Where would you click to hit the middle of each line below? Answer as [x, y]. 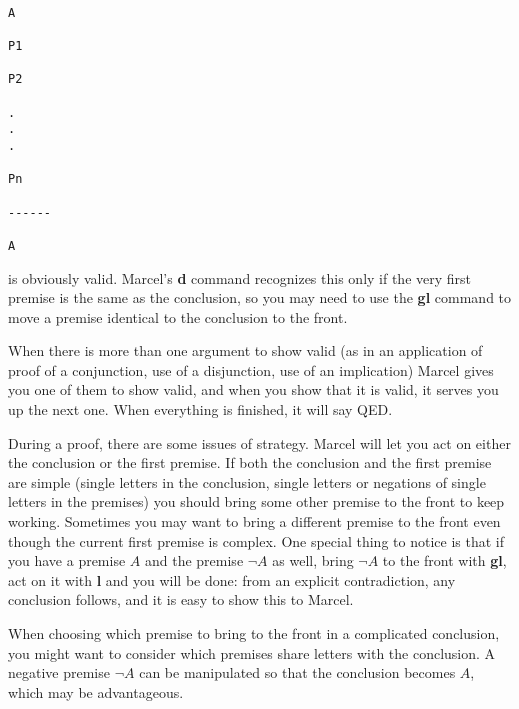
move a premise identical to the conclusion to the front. [178, 316]
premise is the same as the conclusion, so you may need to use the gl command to [260, 297]
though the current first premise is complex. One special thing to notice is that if [256, 540]
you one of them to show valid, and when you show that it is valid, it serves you [253, 389]
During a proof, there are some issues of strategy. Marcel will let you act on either [259, 442]
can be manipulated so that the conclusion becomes [297, 672]
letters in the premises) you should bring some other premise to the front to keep [256, 501]
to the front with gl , [444, 560]
